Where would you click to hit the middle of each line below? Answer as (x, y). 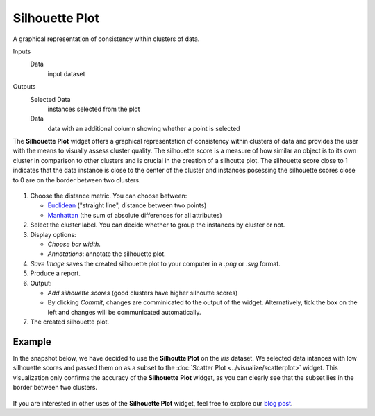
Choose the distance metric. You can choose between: (109, 196)
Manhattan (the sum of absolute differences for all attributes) (135, 215)
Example (32, 341)
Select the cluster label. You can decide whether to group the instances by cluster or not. (158, 225)
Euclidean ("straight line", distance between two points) (127, 205)
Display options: (53, 234)
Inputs (22, 51)
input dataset (67, 73)
